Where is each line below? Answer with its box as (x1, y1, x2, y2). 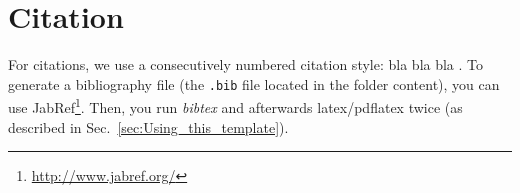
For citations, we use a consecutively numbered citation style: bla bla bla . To (8, 54, 484, 75)
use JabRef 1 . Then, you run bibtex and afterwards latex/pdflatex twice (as (8, 94, 463, 118)
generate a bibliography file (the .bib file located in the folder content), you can (8, 73, 500, 94)
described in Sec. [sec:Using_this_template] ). (8, 116, 289, 137)
